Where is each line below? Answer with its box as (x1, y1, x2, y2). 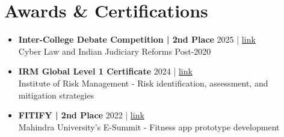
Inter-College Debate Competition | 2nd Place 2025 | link (18, 33, 256, 46)
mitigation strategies (18, 88, 94, 101)
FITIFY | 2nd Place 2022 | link (18, 109, 144, 121)
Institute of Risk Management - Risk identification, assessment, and (18, 76, 268, 89)
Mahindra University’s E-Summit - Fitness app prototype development (18, 120, 280, 133)
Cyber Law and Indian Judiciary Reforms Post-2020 (18, 44, 211, 57)
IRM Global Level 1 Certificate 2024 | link (18, 65, 193, 78)
